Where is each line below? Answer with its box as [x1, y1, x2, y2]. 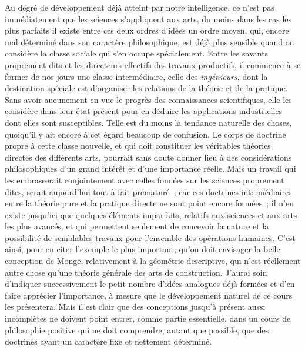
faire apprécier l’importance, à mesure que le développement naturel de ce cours [5, 289, 293, 301]
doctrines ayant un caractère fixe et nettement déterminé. [5, 335, 212, 347]
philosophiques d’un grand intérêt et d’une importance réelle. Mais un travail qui [5, 162, 296, 175]
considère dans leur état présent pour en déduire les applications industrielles [5, 105, 283, 117]
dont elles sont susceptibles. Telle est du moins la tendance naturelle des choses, [5, 116, 292, 128]
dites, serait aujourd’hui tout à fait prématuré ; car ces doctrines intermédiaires [5, 185, 292, 198]
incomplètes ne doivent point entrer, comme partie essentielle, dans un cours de [5, 312, 291, 325]
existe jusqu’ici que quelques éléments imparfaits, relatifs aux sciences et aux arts [5, 208, 297, 220]
